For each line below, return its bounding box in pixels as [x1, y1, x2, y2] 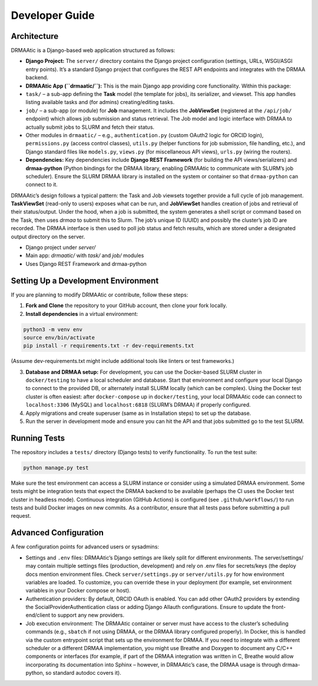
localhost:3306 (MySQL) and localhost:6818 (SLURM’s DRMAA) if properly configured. [25, 401, 251, 408]
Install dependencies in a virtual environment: [25, 310, 138, 317]
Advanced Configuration [11, 528, 104, 538]
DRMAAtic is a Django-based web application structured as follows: [11, 47, 175, 54]
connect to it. [25, 181, 58, 188]
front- [271, 604, 286, 611]
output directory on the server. [11, 233, 85, 240]
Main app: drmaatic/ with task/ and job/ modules [25, 252, 144, 259]
